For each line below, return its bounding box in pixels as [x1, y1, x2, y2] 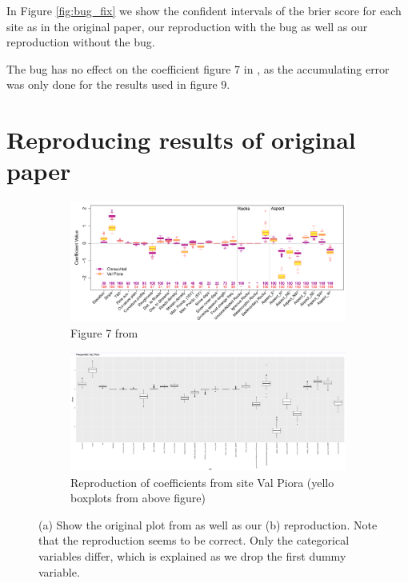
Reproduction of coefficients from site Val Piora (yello [70, 473, 334, 490]
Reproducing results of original [6, 123, 356, 156]
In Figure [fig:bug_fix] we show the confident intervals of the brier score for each [6, 2, 402, 18]
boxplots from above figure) [70, 489, 206, 506]
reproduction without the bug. [6, 34, 155, 50]
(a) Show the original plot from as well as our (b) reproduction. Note [38, 516, 378, 533]
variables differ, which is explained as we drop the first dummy [38, 548, 346, 565]
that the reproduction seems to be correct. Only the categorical [38, 532, 350, 549]
